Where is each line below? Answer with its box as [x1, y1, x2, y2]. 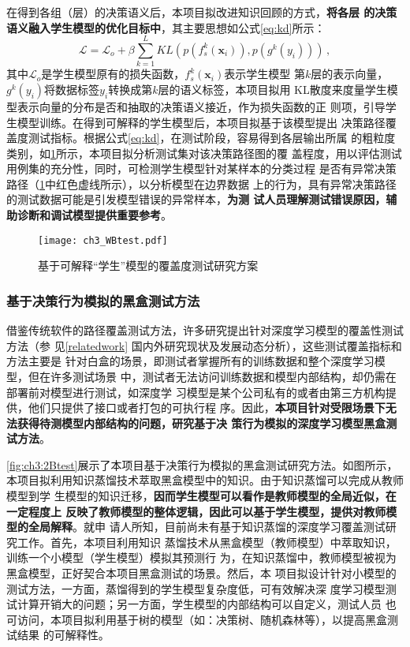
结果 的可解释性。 [17, 626, 110, 643]
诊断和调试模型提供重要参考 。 [17, 207, 172, 223]
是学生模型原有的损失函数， [41, 65, 185, 82]
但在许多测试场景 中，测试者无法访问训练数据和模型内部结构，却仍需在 [28, 368, 397, 384]
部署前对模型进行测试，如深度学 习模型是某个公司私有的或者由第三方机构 [6, 383, 386, 400]
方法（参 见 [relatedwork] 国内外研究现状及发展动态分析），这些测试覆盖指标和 [6, 337, 402, 353]
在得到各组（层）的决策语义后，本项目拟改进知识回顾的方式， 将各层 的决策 [6, 4, 397, 20]
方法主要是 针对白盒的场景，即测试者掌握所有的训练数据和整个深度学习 [6, 353, 375, 369]
